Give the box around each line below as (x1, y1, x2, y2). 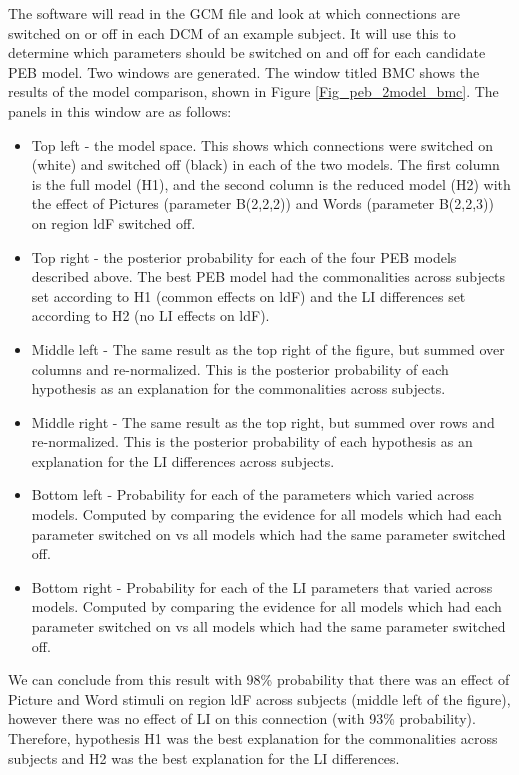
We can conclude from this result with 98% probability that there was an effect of (8, 669, 510, 690)
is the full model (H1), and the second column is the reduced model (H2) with (31, 173, 511, 194)
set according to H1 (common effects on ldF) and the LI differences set (31, 285, 466, 306)
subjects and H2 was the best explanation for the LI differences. (8, 747, 400, 768)
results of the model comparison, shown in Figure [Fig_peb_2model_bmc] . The (8, 81, 499, 102)
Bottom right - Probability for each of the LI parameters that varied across (31, 576, 493, 597)
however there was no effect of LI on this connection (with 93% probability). (8, 708, 476, 729)
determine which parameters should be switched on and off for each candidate (8, 42, 486, 63)
